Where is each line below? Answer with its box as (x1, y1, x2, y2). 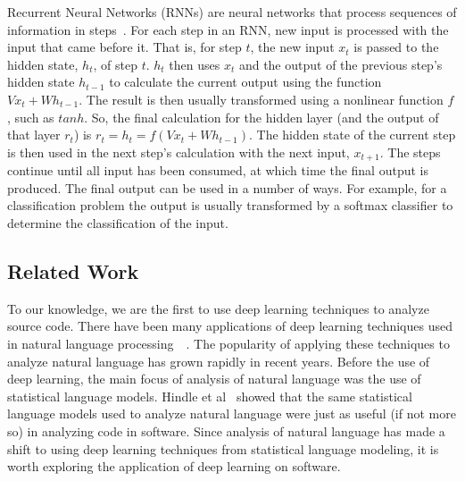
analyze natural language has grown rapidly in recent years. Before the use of (7, 351, 430, 370)
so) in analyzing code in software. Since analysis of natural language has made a (7, 421, 445, 440)
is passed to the (353, 38, 439, 56)
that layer (7, 125, 61, 144)
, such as (7, 107, 54, 126)
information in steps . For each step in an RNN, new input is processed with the (7, 20, 449, 38)
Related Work (7, 257, 139, 284)
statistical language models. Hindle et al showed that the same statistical (7, 386, 412, 405)
